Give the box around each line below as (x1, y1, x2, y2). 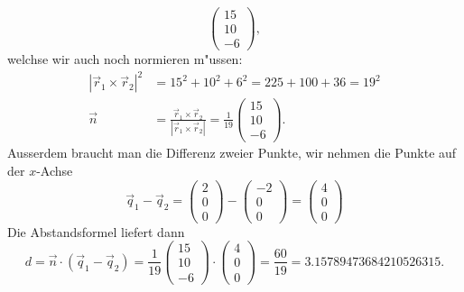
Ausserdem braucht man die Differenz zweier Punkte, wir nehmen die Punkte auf (7, 143, 457, 162)
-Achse (36, 161, 73, 180)
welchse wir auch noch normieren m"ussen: (7, 50, 243, 68)
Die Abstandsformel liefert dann (7, 222, 185, 241)
